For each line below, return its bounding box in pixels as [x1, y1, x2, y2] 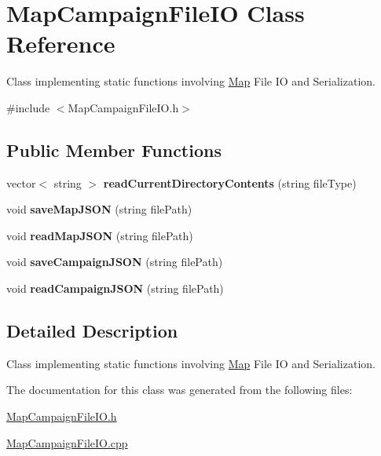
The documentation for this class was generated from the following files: [6, 381, 353, 398]
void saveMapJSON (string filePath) [6, 201, 192, 217]
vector [6, 174, 36, 191]
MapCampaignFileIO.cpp [6, 434, 128, 451]
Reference [6, 27, 115, 60]
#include [6, 99, 50, 115]
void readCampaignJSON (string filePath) [6, 280, 224, 297]
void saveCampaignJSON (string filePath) [6, 254, 223, 270]
